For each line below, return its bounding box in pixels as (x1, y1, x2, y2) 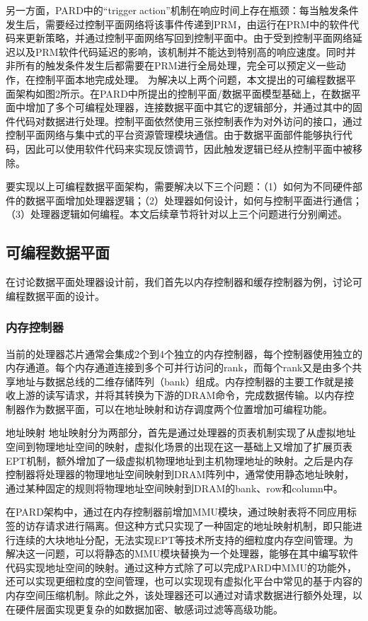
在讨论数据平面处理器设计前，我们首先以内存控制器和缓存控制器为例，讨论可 (6, 274, 362, 289)
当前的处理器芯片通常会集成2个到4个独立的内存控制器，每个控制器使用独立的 (6, 346, 362, 361)
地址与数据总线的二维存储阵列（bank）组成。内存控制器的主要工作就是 (15, 373, 344, 388)
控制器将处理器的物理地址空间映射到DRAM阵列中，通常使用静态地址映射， (6, 467, 355, 482)
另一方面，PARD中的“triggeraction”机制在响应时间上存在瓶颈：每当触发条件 (6, 3, 359, 17)
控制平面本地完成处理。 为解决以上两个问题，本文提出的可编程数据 (35, 71, 346, 86)
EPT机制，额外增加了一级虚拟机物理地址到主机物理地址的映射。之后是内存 (6, 453, 354, 468)
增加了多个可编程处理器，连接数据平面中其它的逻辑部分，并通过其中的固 (25, 100, 362, 115)
